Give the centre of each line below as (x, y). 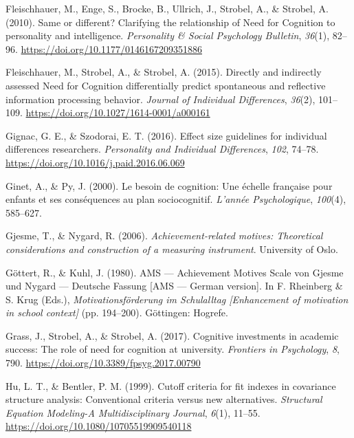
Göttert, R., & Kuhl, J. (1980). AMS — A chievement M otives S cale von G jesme (175, 272)
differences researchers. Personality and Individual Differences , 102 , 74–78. (162, 149)
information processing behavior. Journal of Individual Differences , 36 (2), (161, 99)
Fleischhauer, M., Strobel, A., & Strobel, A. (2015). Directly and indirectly (164, 72)
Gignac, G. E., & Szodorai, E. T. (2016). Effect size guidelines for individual (166, 135)
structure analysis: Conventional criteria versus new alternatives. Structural (164, 399)
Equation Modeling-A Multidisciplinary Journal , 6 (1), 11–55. (133, 412)
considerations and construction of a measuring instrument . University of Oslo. (172, 249)
